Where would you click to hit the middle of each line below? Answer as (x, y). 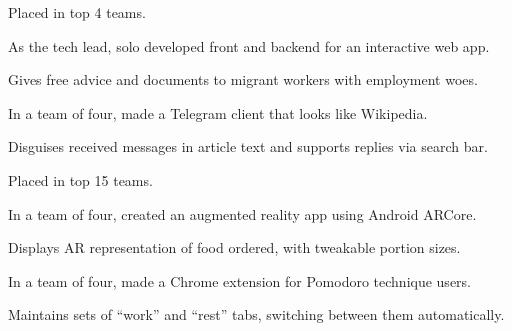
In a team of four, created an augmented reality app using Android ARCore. (242, 213)
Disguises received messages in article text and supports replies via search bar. (248, 146)
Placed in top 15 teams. (80, 179)
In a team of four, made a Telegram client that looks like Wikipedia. (218, 112)
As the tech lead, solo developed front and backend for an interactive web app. (249, 45)
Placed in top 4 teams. (77, 12)
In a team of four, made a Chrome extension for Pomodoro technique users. (239, 280)
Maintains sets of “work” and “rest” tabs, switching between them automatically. (256, 314)
